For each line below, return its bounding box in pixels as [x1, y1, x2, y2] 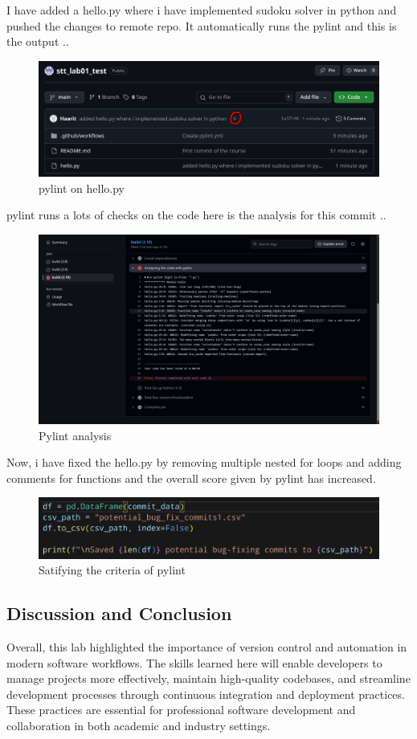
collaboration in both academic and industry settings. [6, 717, 271, 733]
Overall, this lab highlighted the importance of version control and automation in [6, 638, 407, 655]
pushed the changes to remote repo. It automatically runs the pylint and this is [6, 17, 397, 34]
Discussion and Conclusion [6, 601, 232, 626]
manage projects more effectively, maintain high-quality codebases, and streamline [6, 670, 411, 687]
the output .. [6, 33, 69, 50]
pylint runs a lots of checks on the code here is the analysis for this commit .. [6, 206, 386, 223]
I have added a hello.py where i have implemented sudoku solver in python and [6, 2, 397, 18]
